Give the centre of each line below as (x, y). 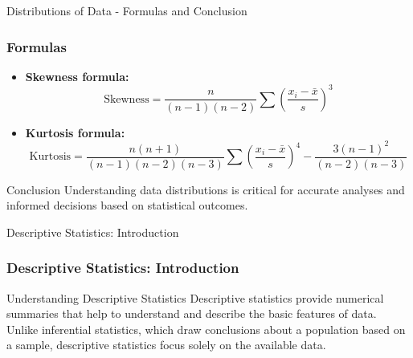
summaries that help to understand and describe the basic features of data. (192, 313)
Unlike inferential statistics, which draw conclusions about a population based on (206, 329)
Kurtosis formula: (75, 132)
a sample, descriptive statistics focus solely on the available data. (166, 345)
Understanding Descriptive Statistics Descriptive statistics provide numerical (195, 297)
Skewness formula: (77, 76)
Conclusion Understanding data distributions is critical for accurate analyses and (206, 189)
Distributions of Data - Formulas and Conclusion (127, 10)
